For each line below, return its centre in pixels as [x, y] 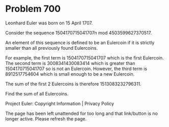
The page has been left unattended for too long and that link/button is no [81, 113]
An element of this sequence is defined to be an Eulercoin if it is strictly [80, 42]
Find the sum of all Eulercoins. [37, 93]
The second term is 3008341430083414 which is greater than [70, 63]
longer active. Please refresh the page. [46, 119]
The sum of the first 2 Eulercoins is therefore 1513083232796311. [73, 84]
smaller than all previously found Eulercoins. [52, 48]
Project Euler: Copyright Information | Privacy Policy [60, 103]
